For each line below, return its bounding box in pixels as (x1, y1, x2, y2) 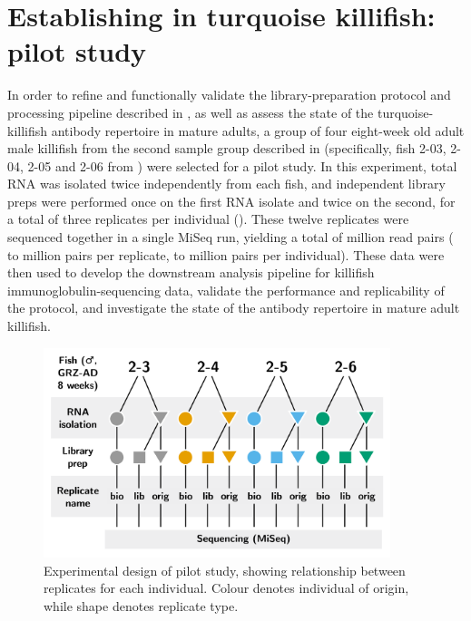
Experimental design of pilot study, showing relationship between (44, 560, 406, 579)
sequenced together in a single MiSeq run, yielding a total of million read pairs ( (7, 228, 454, 247)
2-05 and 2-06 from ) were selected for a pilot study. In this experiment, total (27, 156, 457, 175)
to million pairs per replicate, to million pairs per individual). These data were (7, 245, 445, 264)
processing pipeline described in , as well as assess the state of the (7, 102, 374, 121)
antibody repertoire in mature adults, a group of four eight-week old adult (51, 121, 465, 140)
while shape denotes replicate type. (44, 596, 239, 615)
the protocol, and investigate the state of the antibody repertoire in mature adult (7, 298, 460, 317)
